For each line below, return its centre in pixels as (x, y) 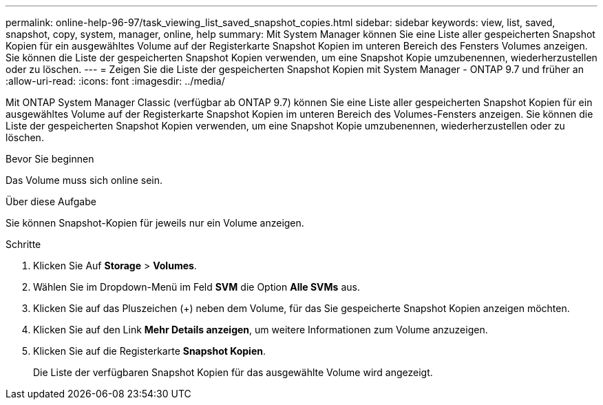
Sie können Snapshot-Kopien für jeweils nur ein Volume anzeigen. (155, 223)
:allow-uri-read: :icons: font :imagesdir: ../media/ (115, 81)
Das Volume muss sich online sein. (84, 180)
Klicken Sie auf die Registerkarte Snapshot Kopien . (149, 351)
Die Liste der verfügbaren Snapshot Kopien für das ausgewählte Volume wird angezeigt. (233, 372)
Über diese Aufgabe (51, 201)
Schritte (23, 244)
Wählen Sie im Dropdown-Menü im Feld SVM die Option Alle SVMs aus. (197, 287)
